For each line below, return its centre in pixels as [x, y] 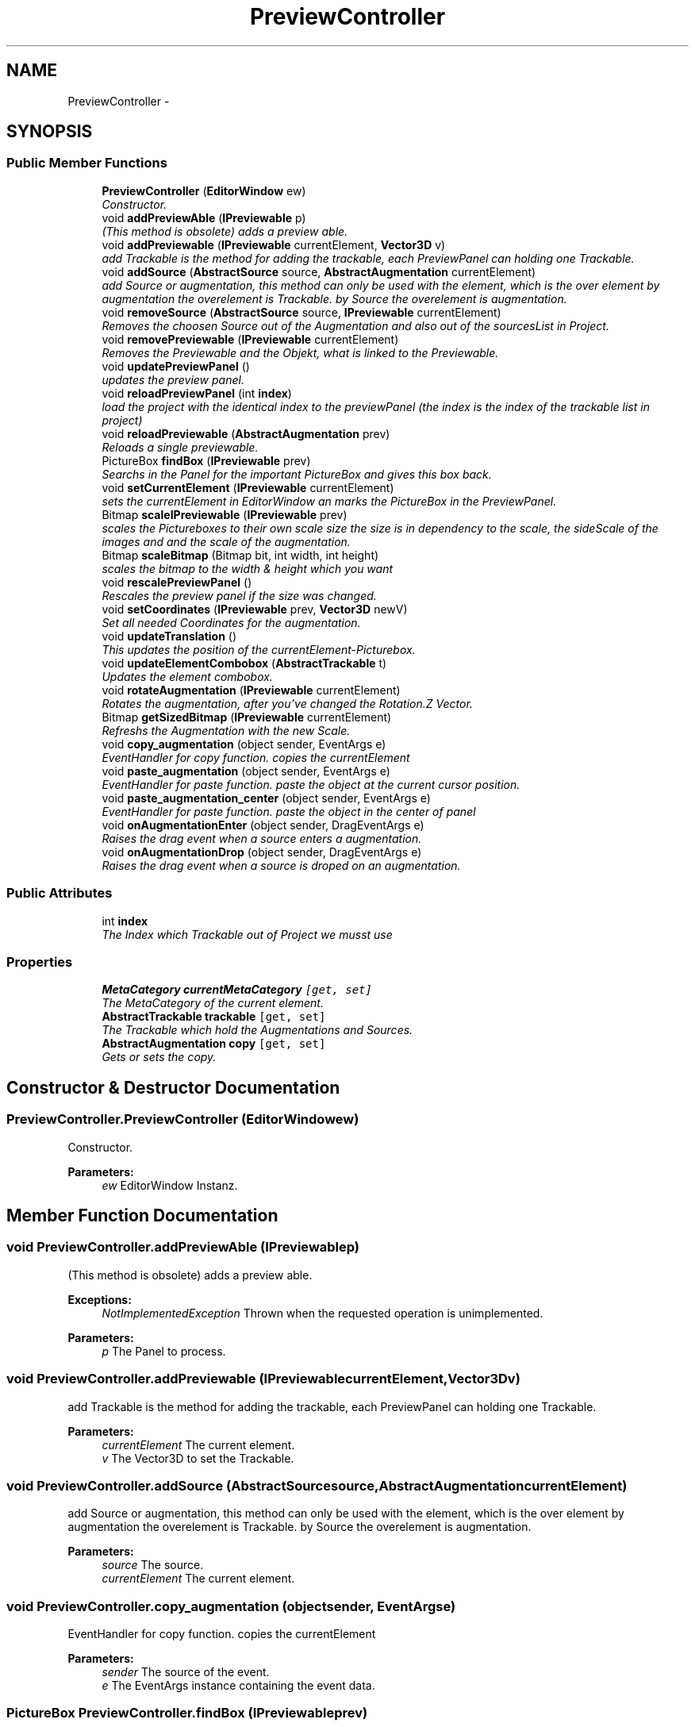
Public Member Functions [87, 163]
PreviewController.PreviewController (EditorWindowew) [183, 1119]
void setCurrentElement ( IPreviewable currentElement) [248, 487]
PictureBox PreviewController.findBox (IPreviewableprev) [187, 1713]
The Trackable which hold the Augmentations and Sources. [257, 1030]
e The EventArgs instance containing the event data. [238, 1685]
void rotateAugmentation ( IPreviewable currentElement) [251, 690]
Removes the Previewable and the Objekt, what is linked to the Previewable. [300, 352]
